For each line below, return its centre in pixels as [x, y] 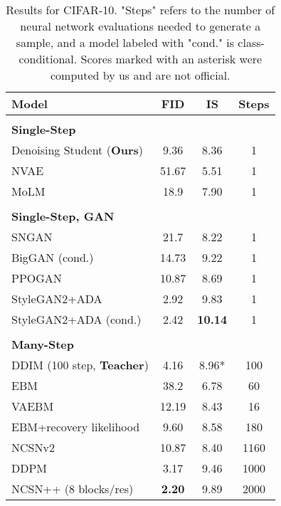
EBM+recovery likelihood [76, 427]
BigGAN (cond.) [53, 257]
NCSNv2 [33, 447]
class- [251, 42]
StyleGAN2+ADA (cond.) [76, 319]
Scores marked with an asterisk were [171, 59]
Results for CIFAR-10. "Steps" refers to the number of [140, 10]
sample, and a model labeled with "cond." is [125, 42]
